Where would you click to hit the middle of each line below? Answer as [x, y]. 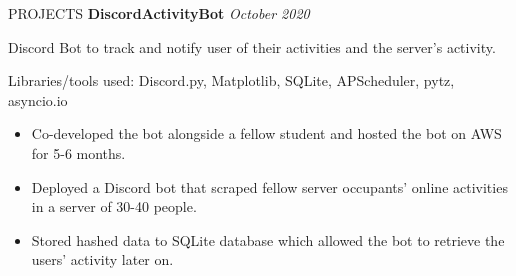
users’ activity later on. [102, 259]
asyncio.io [38, 99]
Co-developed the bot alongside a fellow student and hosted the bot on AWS [266, 133]
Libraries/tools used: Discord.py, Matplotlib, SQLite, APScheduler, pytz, [231, 80]
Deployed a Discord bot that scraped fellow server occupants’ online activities [269, 186]
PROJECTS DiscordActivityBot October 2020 [159, 13]
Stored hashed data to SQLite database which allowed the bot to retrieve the [268, 239]
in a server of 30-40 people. [114, 206]
